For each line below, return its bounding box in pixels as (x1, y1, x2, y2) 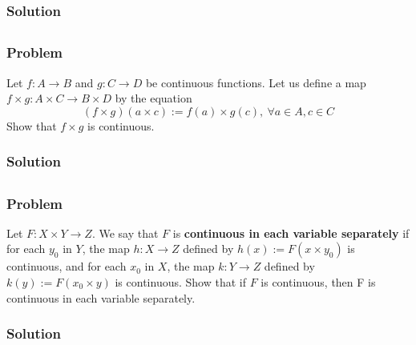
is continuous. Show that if (115, 274, 246, 291)
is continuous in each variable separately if (172, 224, 410, 241)
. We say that (91, 224, 159, 241)
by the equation (115, 90, 192, 106)
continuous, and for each (6, 258, 127, 275)
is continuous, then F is (261, 274, 376, 291)
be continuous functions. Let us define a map (145, 74, 366, 90)
